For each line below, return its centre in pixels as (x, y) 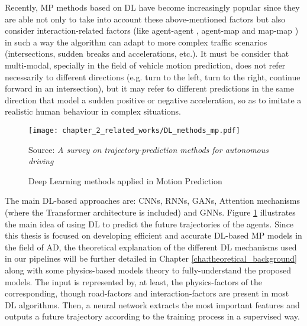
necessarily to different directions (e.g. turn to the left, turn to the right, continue (153, 76)
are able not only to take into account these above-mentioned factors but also (145, 19)
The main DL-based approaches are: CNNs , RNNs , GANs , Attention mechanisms (153, 201)
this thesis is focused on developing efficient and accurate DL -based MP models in (153, 235)
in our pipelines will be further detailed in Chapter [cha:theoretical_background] (151, 258)
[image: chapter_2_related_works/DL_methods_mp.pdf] (134, 130)
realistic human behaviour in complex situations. (93, 111)
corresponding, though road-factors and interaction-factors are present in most (147, 293)
